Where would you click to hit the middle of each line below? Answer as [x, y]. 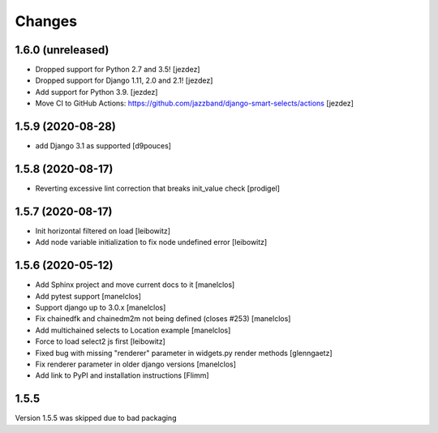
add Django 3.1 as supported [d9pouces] [103, 146]
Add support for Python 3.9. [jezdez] [97, 92]
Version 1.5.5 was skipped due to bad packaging [96, 418]
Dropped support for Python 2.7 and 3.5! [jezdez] [118, 70]
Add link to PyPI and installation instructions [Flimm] [122, 375]
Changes [46, 21]
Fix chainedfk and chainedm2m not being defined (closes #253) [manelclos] [163, 319]
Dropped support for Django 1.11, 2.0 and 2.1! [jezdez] [124, 80]
